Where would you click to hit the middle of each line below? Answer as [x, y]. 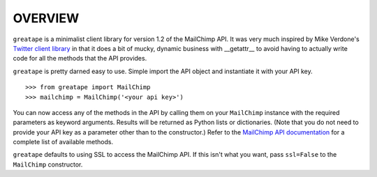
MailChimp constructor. [48, 164]
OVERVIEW [46, 18]
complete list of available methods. [63, 142]
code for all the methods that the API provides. [80, 59]
